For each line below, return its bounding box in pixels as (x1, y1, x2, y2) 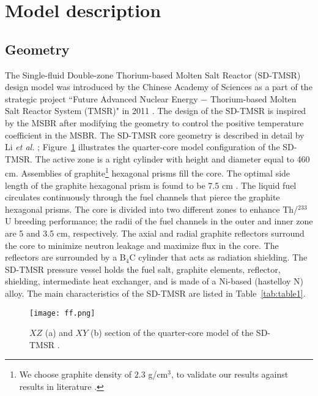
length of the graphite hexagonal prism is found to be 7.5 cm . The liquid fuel (5, 178, 297, 191)
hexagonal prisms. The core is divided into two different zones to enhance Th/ (5, 202, 298, 215)
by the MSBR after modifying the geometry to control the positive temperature (5, 116, 304, 129)
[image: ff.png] (29, 308, 95, 318)
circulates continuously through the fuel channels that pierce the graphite (5, 191, 280, 204)
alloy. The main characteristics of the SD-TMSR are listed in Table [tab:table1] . (5, 286, 306, 299)
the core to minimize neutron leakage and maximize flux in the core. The (5, 238, 279, 251)
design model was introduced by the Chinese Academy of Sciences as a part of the (5, 80, 312, 93)
